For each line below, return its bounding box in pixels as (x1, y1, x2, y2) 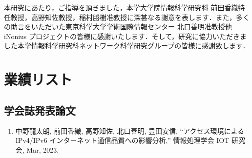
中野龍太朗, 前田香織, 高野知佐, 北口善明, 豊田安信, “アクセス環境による (15, 125, 245, 136)
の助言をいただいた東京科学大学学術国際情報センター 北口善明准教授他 (4, 21, 232, 32)
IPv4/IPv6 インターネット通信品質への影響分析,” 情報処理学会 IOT (15, 135, 230, 145)
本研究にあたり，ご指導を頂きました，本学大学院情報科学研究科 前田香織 (4, 2, 238, 12)
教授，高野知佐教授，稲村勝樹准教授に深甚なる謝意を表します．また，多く (10, 12, 250, 22)
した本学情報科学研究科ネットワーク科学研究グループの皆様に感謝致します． (4, 40, 250, 51)
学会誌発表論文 (4, 102, 76, 118)
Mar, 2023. (26, 144, 59, 155)
